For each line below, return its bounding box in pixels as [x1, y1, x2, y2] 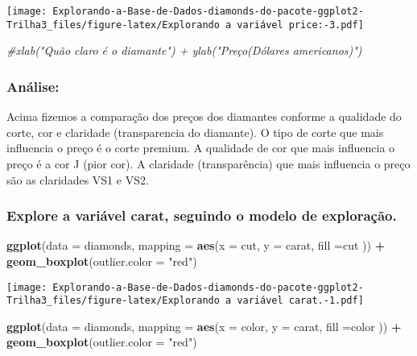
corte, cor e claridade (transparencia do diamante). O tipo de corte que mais [6, 123, 384, 140]
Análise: [6, 76, 60, 96]
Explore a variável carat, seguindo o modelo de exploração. [6, 205, 397, 226]
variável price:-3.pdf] [237, 19, 364, 31]
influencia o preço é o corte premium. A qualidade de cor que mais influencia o [6, 139, 395, 156]
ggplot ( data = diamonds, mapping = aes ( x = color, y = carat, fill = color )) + [6, 317, 402, 334]
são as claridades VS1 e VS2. [6, 171, 149, 188]
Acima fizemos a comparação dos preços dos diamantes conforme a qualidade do [6, 108, 402, 125]
